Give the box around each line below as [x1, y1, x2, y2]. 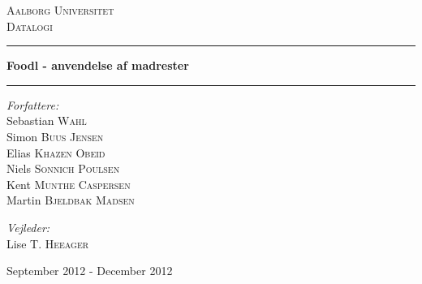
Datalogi [6, 17, 53, 34]
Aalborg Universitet [6, 2, 114, 18]
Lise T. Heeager [6, 235, 89, 252]
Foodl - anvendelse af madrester [6, 57, 189, 74]
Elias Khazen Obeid [6, 144, 105, 161]
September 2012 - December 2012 [6, 262, 173, 279]
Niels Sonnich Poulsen [6, 160, 120, 177]
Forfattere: [6, 96, 59, 113]
